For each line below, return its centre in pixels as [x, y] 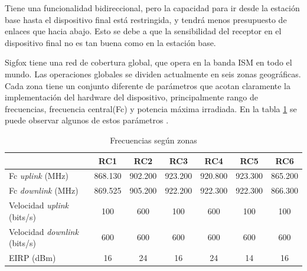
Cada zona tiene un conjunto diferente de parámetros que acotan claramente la [148, 85]
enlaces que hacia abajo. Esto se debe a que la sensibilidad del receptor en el [143, 31]
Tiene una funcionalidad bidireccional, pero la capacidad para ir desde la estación [152, 8]
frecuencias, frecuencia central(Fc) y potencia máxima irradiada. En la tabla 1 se [151, 108]
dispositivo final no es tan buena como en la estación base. [110, 42]
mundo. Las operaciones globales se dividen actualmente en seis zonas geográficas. [153, 74]
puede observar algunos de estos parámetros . [87, 120]
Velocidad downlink [44, 231]
